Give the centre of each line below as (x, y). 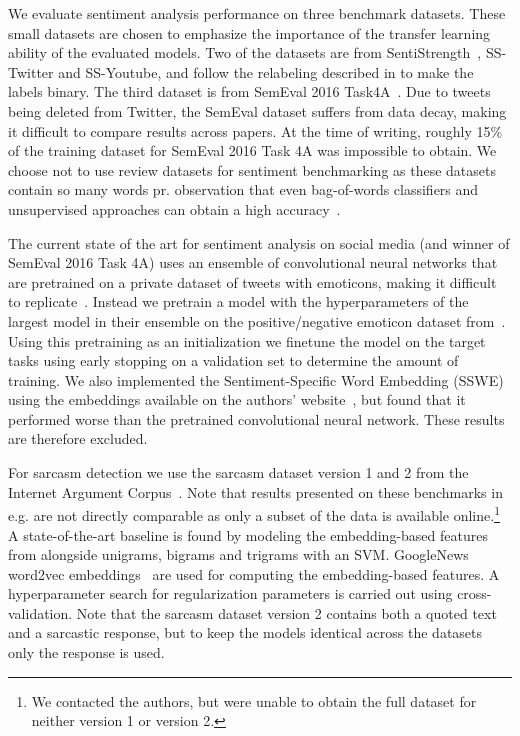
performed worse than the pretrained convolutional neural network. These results (256, 418)
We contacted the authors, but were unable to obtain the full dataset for (254, 700)
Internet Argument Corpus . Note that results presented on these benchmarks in (255, 491)
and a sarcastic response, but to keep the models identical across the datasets (245, 632)
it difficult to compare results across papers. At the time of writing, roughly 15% (255, 130)
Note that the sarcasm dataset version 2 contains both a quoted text (286, 612)
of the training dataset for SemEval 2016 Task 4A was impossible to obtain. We (252, 150)
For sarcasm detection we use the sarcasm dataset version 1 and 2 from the (238, 472)
